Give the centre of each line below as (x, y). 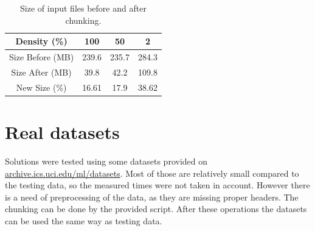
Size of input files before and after (83, 8)
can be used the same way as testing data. (84, 220)
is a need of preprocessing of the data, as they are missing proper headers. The (152, 197)
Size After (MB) (41, 72)
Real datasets (62, 132)
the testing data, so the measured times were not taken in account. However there (157, 185)
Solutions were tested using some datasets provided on (106, 161)
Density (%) (41, 41)
